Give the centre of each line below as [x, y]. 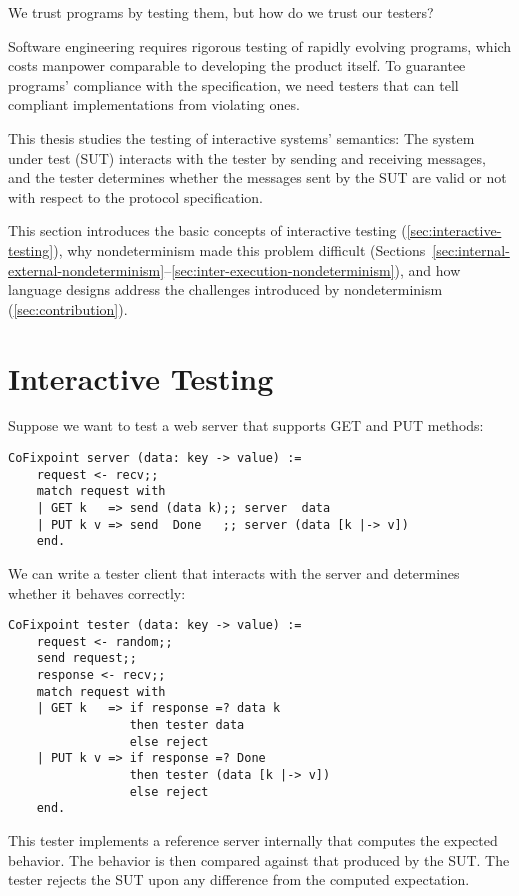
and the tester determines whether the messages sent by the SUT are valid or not [257, 177]
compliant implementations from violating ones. [154, 104]
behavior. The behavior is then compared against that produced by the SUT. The [259, 859]
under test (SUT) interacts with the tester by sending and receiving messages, [247, 157]
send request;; [86, 658]
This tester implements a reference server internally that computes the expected [253, 840]
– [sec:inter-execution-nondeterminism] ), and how [312, 269]
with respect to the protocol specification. [135, 196]
